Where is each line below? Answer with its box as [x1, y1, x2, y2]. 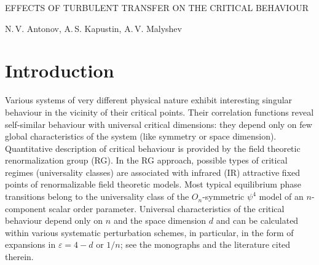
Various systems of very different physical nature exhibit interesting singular [5, 93, 293, 106]
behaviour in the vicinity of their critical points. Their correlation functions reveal [5, 105, 314, 118]
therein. [5, 250, 34, 263]
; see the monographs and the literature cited [120, 238, 291, 251]
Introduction [5, 58, 114, 83]
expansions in [5, 238, 56, 251]
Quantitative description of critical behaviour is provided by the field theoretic [5, 141, 301, 154]
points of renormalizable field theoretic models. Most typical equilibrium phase [5, 178, 301, 191]
